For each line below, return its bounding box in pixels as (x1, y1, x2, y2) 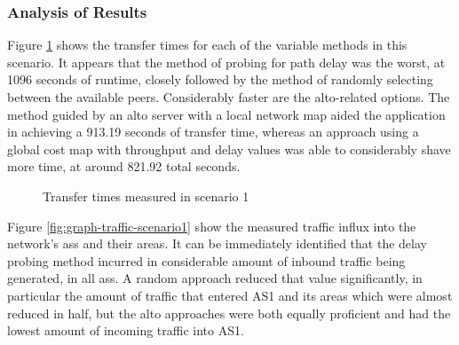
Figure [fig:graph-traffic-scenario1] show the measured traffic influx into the (7, 216, 416, 235)
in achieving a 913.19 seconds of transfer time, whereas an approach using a (7, 122, 419, 141)
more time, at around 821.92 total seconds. (7, 157, 241, 176)
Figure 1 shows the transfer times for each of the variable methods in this (7, 35, 408, 54)
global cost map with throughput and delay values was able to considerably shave (7, 139, 451, 158)
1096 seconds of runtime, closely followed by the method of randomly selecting (7, 70, 433, 89)
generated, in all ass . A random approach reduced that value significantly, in (7, 269, 423, 287)
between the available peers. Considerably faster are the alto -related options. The (7, 88, 450, 106)
